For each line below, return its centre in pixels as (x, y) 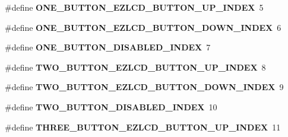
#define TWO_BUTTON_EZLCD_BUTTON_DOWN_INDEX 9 (144, 87)
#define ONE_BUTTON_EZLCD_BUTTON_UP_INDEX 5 (134, 7)
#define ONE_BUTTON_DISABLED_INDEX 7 (108, 47)
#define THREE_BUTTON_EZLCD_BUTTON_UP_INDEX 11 (143, 127)
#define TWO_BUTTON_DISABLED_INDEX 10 (111, 106)
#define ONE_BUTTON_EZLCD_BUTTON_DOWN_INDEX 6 (143, 27)
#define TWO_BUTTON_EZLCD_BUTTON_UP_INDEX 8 (135, 67)
